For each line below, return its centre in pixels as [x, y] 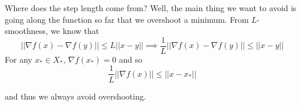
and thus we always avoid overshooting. [76, 96]
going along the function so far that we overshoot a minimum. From [127, 19]
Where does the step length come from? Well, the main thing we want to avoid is [151, 8]
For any [18, 59]
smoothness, [26, 31]
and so [131, 59]
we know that [75, 31]
